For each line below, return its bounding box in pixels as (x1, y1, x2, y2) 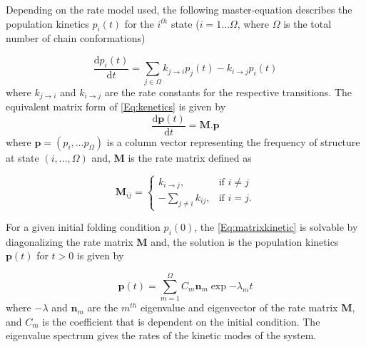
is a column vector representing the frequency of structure (106, 134, 360, 149)
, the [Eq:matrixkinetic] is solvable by (194, 219, 358, 234)
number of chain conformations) (6, 31, 146, 46)
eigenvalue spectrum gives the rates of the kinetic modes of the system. (6, 328, 317, 343)
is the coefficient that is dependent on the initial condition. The (42, 314, 320, 328)
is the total (283, 16, 332, 31)
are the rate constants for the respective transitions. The (104, 84, 352, 99)
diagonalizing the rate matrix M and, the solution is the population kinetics (6, 234, 339, 249)
